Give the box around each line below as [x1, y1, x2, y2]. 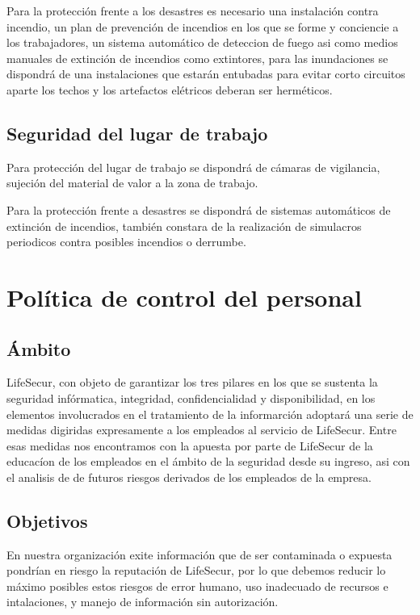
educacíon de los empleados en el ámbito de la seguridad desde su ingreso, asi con [6, 453, 410, 470]
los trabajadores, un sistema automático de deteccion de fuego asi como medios [6, 34, 398, 51]
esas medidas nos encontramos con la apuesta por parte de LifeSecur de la [6, 437, 373, 454]
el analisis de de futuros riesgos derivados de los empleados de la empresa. [6, 468, 372, 485]
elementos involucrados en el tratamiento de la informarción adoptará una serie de [6, 405, 414, 422]
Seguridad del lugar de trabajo [6, 120, 268, 145]
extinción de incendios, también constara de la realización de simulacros [6, 217, 362, 234]
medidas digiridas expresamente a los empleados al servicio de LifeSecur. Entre [6, 421, 397, 438]
